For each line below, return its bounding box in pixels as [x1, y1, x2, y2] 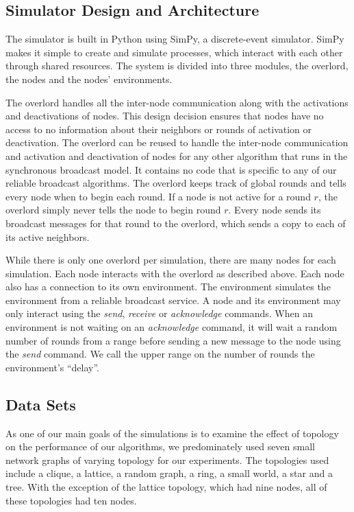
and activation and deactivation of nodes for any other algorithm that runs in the [5, 148, 348, 163]
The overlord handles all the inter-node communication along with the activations [5, 95, 349, 109]
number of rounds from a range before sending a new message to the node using [5, 333, 341, 347]
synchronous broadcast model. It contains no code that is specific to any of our [5, 162, 337, 176]
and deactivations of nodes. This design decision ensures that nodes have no [5, 108, 324, 123]
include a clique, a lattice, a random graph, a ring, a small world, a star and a [5, 466, 333, 480]
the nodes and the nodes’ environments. [5, 71, 173, 86]
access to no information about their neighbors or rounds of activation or [5, 121, 312, 136]
